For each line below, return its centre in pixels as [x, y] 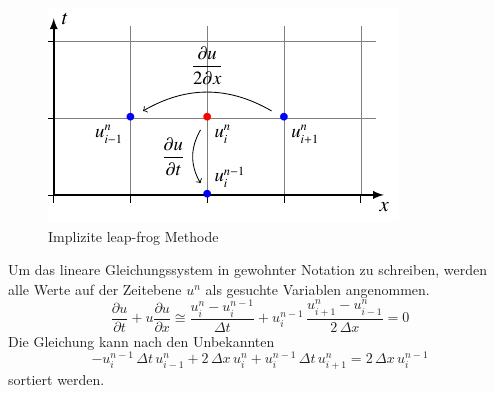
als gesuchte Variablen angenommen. [317, 288]
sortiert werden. [56, 379]
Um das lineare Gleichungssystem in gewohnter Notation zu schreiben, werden [247, 269]
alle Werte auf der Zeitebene [95, 288]
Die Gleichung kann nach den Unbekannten [141, 340]
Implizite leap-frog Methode [133, 235]
